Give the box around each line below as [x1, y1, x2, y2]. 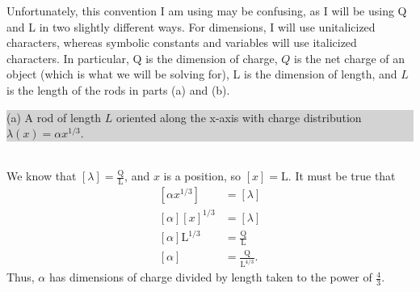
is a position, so [163, 167, 241, 184]
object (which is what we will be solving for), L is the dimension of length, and [6, 66, 397, 83]
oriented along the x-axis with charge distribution [115, 108, 362, 125]
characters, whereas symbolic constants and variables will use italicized [6, 34, 357, 51]
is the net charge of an [294, 49, 405, 66]
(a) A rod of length [6, 108, 102, 125]
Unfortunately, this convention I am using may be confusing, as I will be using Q [6, 2, 407, 19]
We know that [6, 167, 77, 184]
